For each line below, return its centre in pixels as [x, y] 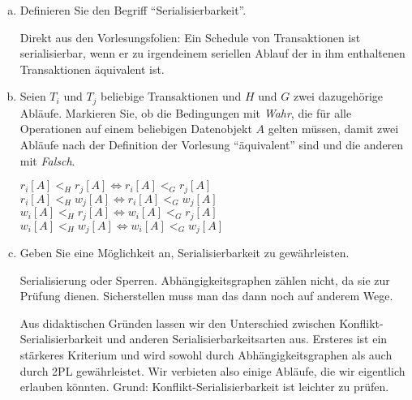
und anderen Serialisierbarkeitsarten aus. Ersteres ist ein [247, 339]
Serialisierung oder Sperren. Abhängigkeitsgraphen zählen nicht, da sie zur [205, 280]
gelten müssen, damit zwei [333, 129]
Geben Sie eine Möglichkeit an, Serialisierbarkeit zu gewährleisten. [185, 253]
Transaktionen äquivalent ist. [92, 69]
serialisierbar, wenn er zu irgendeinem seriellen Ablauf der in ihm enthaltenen [212, 53]
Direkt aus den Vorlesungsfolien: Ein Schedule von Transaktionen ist [190, 37]
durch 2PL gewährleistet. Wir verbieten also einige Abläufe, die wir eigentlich [212, 370]
